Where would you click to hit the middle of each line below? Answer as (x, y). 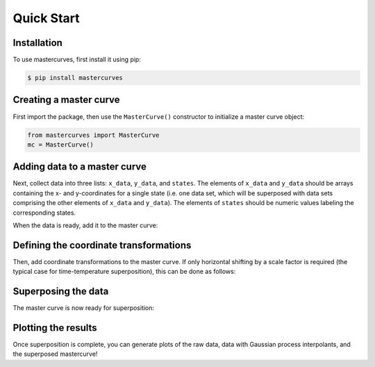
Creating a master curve (67, 100)
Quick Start (46, 18)
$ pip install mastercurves (75, 78)
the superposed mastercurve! (55, 354)
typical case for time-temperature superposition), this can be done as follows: (124, 272)
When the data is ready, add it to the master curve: (85, 225)
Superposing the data (61, 292)
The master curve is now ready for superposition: (84, 308)
